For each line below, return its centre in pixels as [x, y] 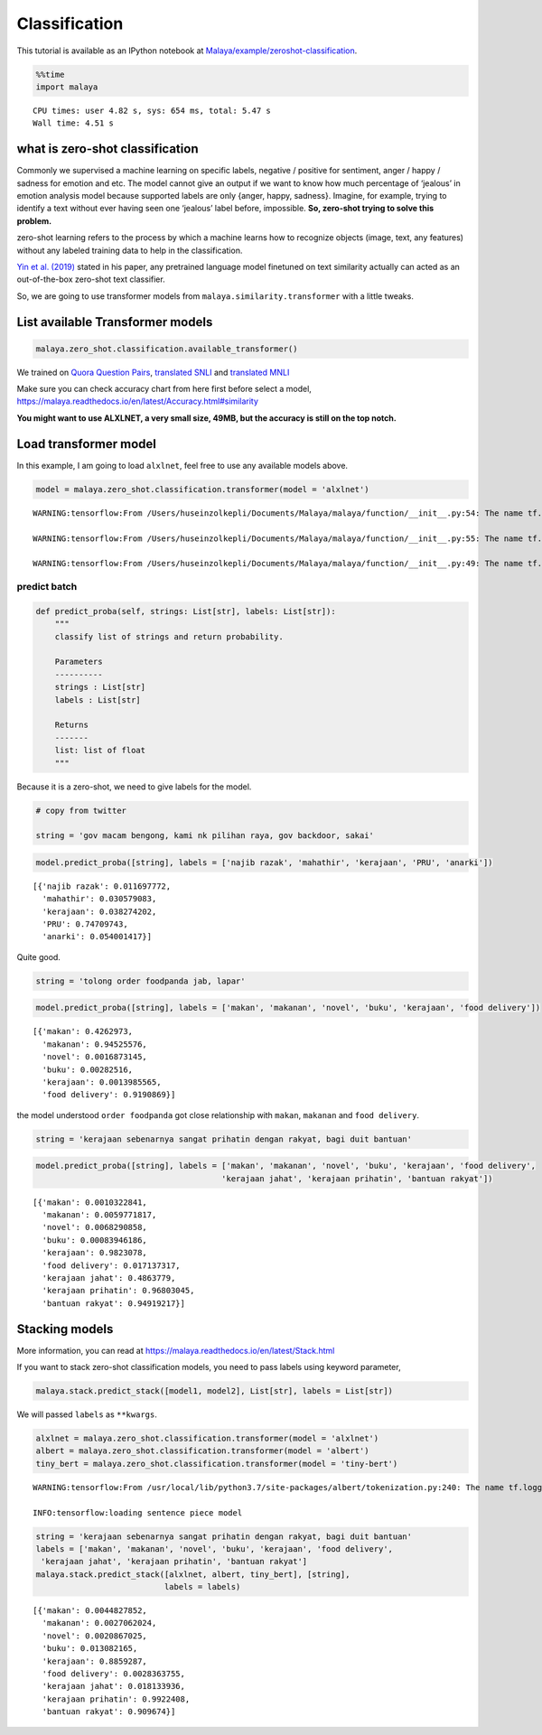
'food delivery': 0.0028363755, [113, 1674]
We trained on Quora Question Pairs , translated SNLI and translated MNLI [153, 372]
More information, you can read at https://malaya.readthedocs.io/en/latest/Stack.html [176, 1350]
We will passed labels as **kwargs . [87, 1414]
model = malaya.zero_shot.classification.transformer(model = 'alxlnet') [202, 489]
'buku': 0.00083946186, [95, 1240]
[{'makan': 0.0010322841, [90, 1202]
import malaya [67, 87]
